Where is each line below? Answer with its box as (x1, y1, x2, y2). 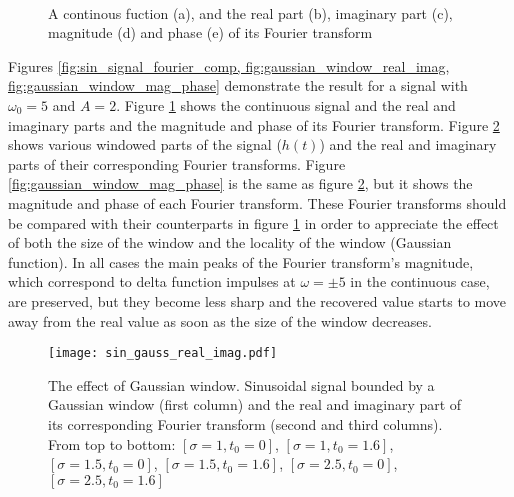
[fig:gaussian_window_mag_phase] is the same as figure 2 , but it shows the (8, 173, 473, 194)
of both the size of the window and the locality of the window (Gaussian (8, 232, 452, 253)
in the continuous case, (350, 271, 490, 292)
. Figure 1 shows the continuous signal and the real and (116, 94, 456, 115)
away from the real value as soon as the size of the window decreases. (8, 310, 432, 331)
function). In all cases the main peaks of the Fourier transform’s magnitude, (8, 251, 474, 272)
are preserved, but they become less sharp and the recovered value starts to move (8, 290, 507, 311)
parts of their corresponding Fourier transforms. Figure (8, 153, 346, 174)
